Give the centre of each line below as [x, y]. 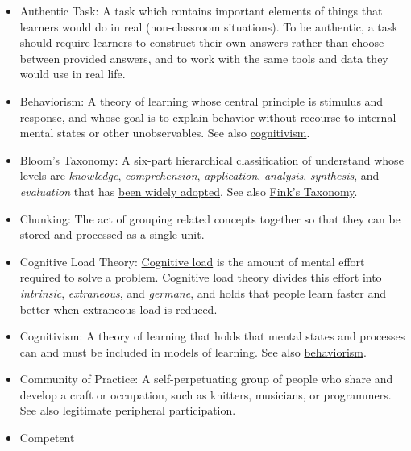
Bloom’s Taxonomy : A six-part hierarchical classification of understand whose [212, 159]
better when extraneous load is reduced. [118, 309]
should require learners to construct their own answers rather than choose [202, 42]
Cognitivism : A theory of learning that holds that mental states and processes [212, 336]
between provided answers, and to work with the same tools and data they [204, 58]
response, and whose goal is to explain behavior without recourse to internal [208, 117]
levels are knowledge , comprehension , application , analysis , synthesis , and [199, 175]
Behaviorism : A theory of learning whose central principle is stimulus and [201, 100]
